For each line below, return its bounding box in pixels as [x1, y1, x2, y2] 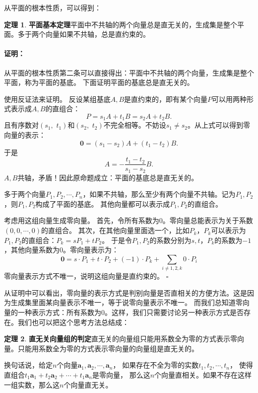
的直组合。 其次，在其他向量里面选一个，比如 [41, 225, 190, 236]
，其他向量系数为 [4, 244, 60, 255]
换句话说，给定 [4, 360, 53, 370]
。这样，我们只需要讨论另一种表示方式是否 [105, 307, 244, 317]
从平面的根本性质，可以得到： [4, 2, 101, 12]
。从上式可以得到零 [187, 120, 250, 130]
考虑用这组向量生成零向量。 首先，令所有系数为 [4, 215, 159, 226]
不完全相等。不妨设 [103, 120, 166, 130]
